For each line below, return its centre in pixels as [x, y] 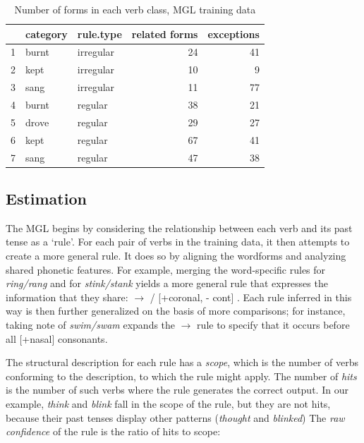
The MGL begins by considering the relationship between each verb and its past [179, 227]
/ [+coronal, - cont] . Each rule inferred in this [251, 297]
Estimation [46, 198]
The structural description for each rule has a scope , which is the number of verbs [182, 362]
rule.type [99, 34]
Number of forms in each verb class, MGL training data [135, 9]
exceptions [233, 34]
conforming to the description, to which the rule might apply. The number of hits [181, 376]
